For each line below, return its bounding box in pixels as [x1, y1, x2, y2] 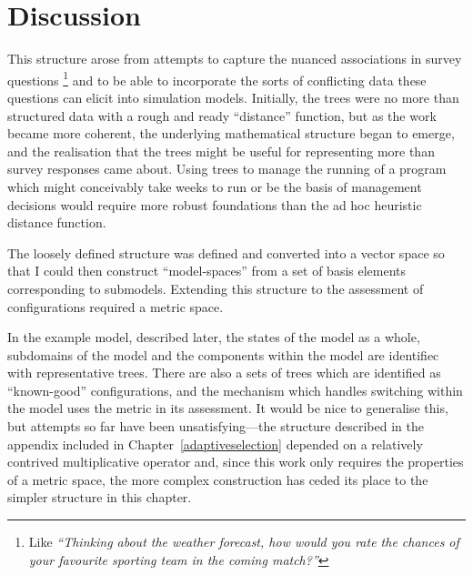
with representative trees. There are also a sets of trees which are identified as [7, 363, 441, 382]
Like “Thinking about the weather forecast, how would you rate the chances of [28, 532, 459, 551]
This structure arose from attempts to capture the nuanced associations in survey [7, 49, 462, 68]
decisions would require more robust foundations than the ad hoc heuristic [7, 195, 422, 214]
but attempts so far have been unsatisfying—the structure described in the [7, 417, 424, 436]
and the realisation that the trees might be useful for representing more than [7, 141, 435, 160]
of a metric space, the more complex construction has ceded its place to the [7, 469, 428, 489]
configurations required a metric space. [7, 297, 224, 316]
